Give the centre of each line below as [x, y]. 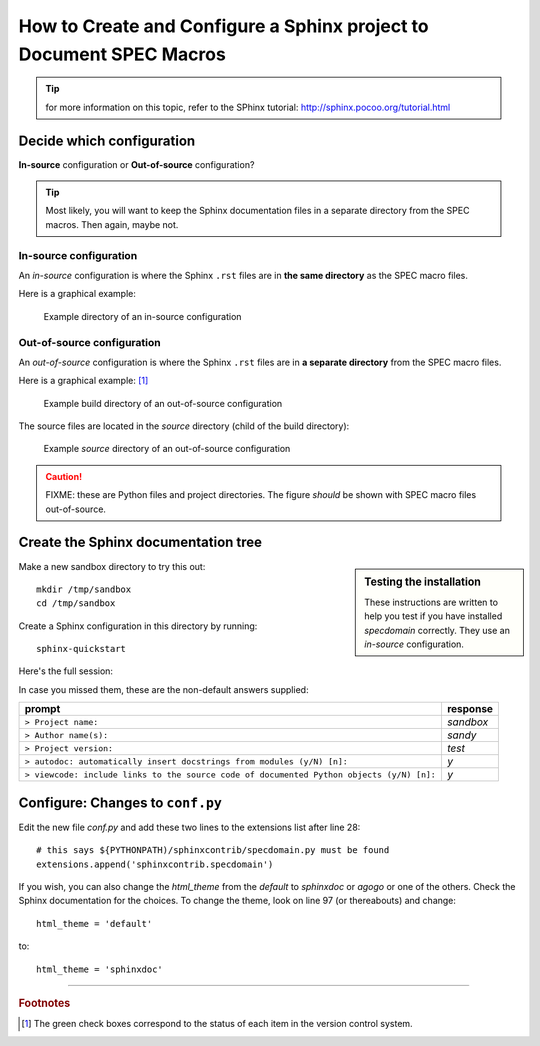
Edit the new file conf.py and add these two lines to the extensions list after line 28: [189, 827]
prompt [42, 709]
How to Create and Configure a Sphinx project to [223, 26]
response [470, 709]
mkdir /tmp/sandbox [84, 589]
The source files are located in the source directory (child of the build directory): [184, 426]
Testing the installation [423, 582]
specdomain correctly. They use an [437, 630]
